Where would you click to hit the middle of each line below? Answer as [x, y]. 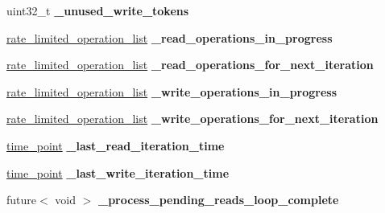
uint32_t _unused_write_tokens [98, 10]
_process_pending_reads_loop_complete [219, 200]
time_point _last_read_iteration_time [116, 145]
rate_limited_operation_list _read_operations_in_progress [170, 37]
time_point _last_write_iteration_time [118, 172]
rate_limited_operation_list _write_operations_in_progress [172, 91]
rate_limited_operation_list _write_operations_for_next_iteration [192, 119]
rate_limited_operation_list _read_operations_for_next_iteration [190, 65]
